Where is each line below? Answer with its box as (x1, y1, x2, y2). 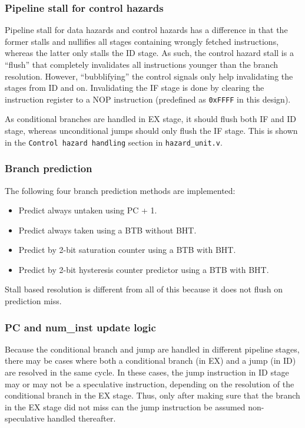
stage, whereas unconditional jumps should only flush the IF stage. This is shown (5, 124, 298, 137)
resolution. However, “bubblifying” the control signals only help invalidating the (5, 70, 293, 82)
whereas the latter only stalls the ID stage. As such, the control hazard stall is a (5, 47, 294, 59)
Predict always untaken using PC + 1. (18, 204, 157, 216)
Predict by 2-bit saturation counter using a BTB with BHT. (18, 243, 236, 256)
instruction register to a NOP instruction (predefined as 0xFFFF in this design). (5, 93, 291, 105)
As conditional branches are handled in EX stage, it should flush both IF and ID (5, 113, 296, 125)
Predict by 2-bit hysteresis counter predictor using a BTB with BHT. (18, 263, 269, 275)
